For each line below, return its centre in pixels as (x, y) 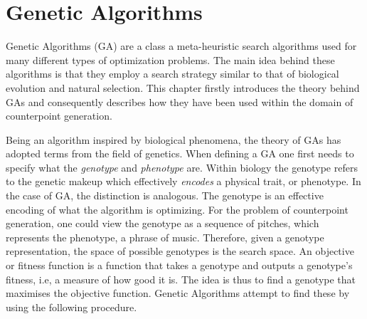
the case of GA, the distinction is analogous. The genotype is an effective (165, 195)
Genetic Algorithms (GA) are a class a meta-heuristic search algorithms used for (181, 46)
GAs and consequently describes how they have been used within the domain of (180, 101)
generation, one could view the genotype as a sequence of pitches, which (163, 223)
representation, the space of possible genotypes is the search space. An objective (180, 251)
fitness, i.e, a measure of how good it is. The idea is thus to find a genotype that (181, 279)
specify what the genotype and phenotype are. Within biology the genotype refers (182, 167)
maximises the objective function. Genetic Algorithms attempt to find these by (178, 293)
